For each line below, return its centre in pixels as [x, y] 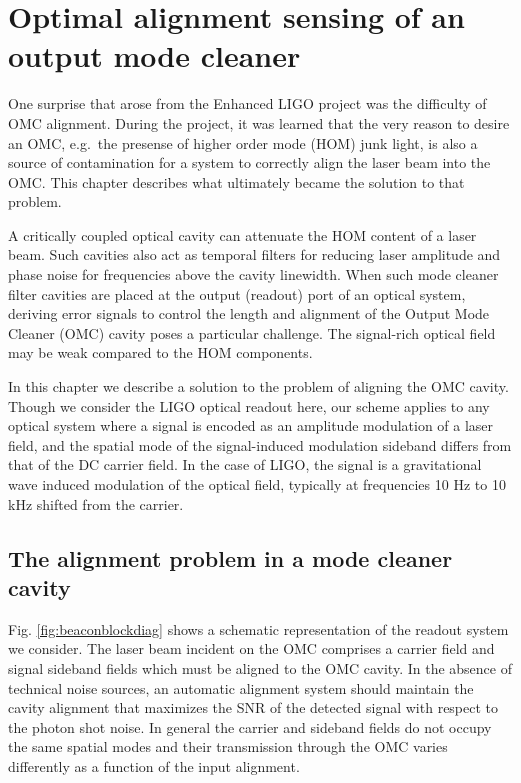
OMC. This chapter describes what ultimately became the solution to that [236, 181]
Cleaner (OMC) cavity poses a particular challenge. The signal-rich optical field [252, 332]
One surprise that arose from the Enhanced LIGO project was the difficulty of [247, 103]
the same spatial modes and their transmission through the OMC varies [228, 746]
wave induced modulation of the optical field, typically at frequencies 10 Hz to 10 [257, 484]
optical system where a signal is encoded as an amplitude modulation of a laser [251, 425]
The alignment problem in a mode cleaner [230, 557]
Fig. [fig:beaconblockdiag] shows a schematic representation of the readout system [258, 628]
